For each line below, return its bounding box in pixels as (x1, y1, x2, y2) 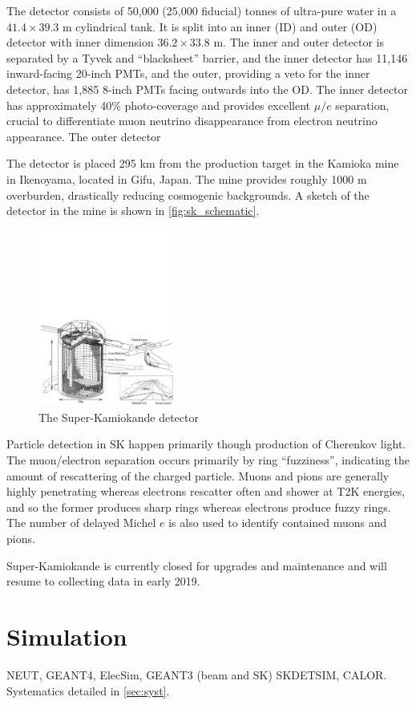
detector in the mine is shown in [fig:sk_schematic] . (6, 202, 260, 219)
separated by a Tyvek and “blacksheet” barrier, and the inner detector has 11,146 (6, 49, 408, 66)
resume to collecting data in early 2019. (6, 573, 200, 590)
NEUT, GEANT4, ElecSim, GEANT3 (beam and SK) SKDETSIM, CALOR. (6, 666, 387, 683)
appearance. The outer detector (6, 128, 161, 144)
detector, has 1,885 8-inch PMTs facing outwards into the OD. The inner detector (6, 80, 408, 97)
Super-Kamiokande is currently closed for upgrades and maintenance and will (6, 557, 387, 573)
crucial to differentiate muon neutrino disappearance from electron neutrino (6, 112, 378, 129)
